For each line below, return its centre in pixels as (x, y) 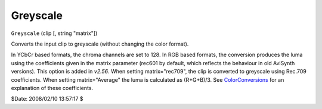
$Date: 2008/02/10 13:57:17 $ (47, 99)
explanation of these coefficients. (52, 88)
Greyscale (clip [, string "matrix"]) (54, 33)
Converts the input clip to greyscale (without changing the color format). (100, 44)
